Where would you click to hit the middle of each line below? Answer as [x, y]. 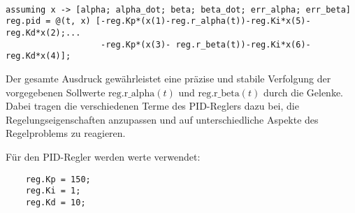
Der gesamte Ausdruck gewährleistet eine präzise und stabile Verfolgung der [168, 78]
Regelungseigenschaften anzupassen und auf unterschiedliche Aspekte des [162, 119]
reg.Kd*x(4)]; [38, 56]
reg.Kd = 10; [56, 202]
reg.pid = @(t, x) [48, 21]
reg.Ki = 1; [53, 191]
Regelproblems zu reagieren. [66, 133]
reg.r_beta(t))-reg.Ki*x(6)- [243, 44]
